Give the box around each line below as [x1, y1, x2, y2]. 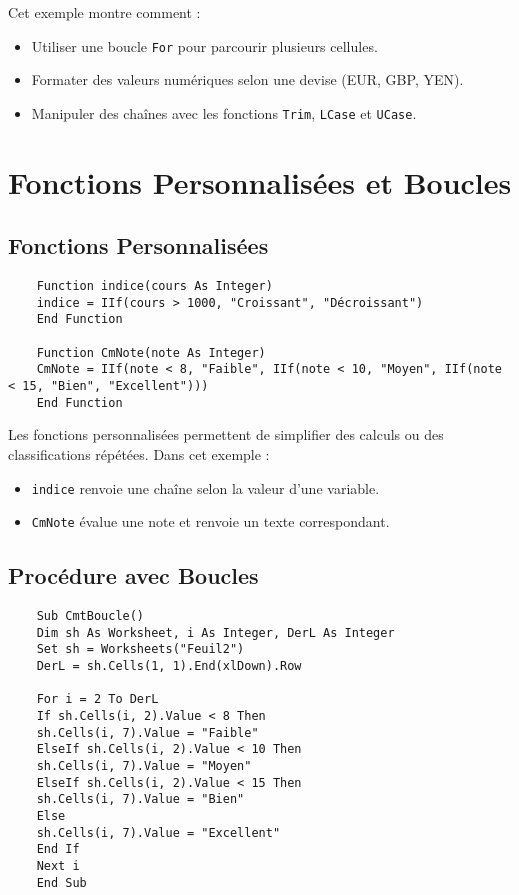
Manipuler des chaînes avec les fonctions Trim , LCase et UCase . [31, 102, 417, 123]
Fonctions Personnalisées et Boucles [8, 161, 512, 202]
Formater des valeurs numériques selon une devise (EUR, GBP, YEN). [31, 69, 464, 90]
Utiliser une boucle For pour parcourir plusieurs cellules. [31, 35, 378, 56]
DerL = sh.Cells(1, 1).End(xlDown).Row [36, 659, 302, 673]
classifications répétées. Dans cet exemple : [8, 443, 270, 464]
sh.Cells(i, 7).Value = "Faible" [36, 725, 259, 740]
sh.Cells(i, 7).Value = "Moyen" [36, 758, 252, 773]
